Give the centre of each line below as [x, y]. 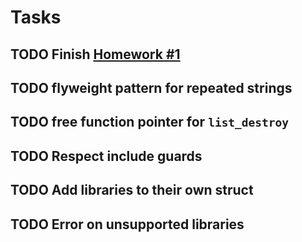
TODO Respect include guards [106, 156]
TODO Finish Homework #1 [95, 54]
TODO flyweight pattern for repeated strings [151, 87]
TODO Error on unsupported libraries [127, 224]
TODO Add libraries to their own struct [132, 190]
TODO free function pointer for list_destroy [150, 122]
